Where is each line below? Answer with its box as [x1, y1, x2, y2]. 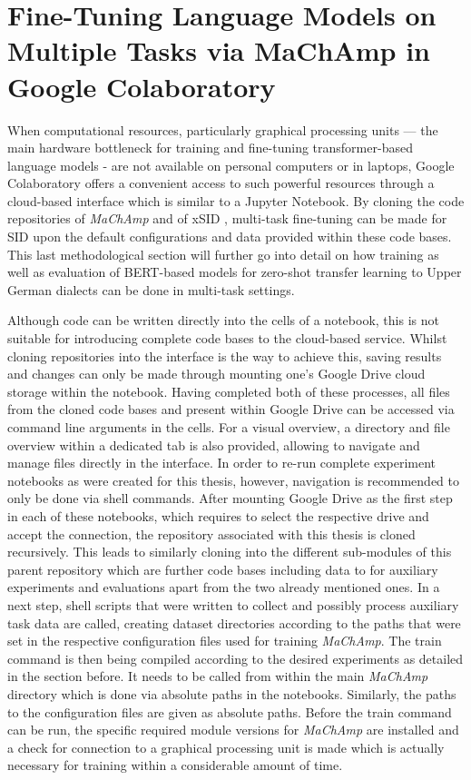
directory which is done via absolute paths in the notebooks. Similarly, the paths [7, 684, 456, 703]
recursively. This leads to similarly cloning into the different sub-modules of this [7, 542, 452, 561]
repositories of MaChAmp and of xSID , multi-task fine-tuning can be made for [7, 209, 447, 228]
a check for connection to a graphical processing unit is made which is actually [7, 737, 445, 756]
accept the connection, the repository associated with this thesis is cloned [7, 524, 416, 543]
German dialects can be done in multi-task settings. [7, 280, 295, 299]
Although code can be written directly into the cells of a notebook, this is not [7, 311, 439, 330]
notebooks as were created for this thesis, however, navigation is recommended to [7, 470, 459, 489]
